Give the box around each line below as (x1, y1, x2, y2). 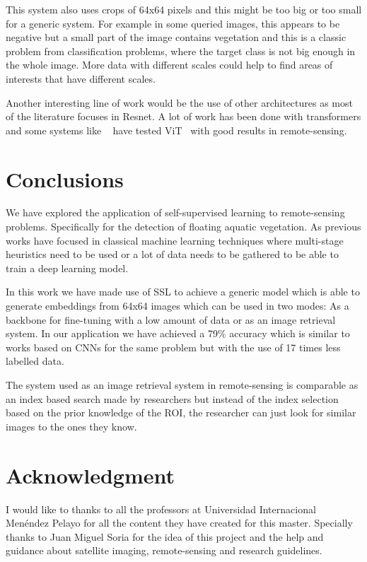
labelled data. (6, 353, 64, 368)
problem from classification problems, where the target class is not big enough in (6, 43, 356, 58)
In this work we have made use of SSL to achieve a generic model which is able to (6, 284, 360, 299)
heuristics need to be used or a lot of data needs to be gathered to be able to (6, 247, 339, 262)
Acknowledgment (6, 460, 175, 489)
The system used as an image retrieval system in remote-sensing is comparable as (6, 377, 359, 392)
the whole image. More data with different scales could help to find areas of (6, 57, 333, 72)
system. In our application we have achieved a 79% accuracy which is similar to (6, 326, 350, 341)
